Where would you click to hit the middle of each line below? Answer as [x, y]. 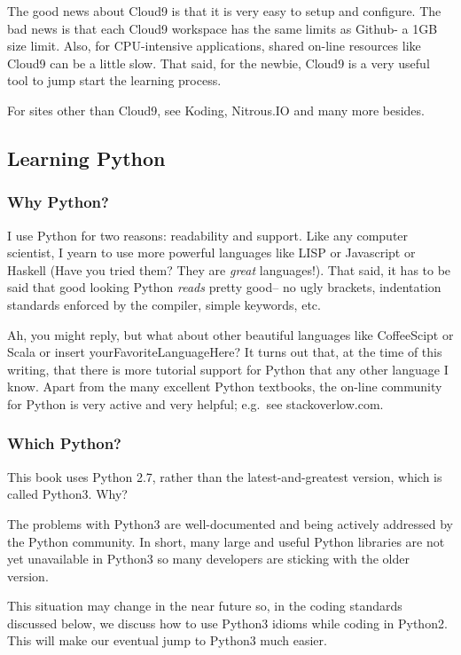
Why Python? [58, 202]
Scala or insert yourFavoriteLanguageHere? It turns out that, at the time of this [225, 352]
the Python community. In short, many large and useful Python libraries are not [226, 541]
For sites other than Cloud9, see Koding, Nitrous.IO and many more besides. [216, 110]
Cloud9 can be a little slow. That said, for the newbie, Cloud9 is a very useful [219, 63]
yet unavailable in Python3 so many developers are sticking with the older [208, 559]
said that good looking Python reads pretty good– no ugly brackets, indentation [224, 287]
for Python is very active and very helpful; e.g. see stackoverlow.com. [195, 403]
